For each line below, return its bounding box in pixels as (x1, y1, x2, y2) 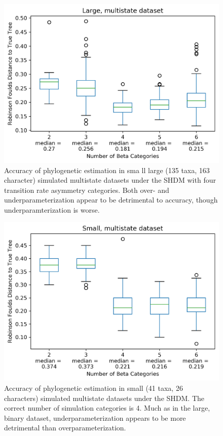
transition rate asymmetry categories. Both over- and (4, 184, 169, 195)
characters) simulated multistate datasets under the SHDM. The (4, 392, 205, 403)
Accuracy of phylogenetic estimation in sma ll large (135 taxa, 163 (4, 164, 210, 175)
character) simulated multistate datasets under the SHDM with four (4, 175, 216, 185)
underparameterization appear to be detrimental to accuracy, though (4, 194, 218, 205)
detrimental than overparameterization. (4, 422, 126, 433)
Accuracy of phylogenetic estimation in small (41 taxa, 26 (4, 383, 183, 393)
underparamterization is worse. (4, 204, 100, 215)
